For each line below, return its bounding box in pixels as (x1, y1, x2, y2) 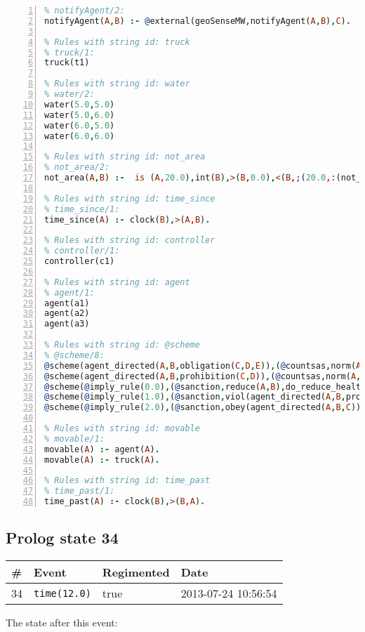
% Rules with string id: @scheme (44, 340, 200, 350)
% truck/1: (44, 47, 95, 58)
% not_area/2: (44, 162, 110, 173)
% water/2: (44, 89, 95, 99)
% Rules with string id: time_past (44, 475, 211, 486)
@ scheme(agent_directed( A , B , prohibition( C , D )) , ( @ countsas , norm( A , (44, 371, 361, 381)
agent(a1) (44, 298, 90, 308)
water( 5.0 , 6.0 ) (44, 110, 115, 120)
